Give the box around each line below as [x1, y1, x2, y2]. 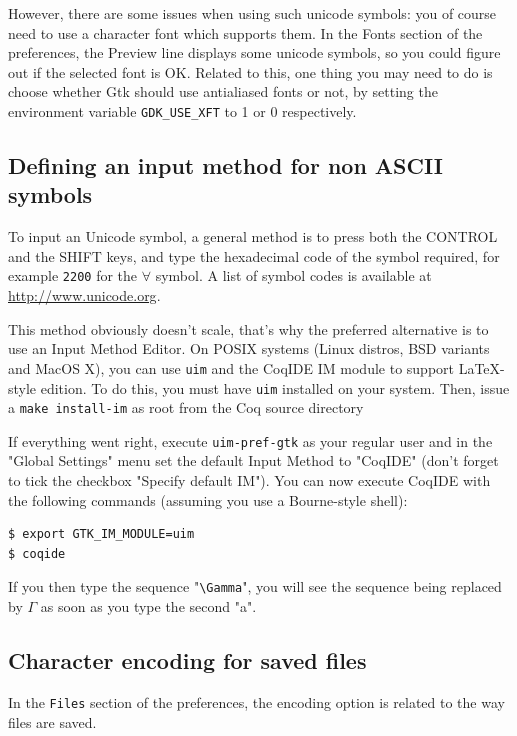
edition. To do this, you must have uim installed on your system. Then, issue [40, 377, 510, 398]
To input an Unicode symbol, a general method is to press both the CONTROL [8, 226, 498, 247]
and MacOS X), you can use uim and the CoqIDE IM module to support [8, 357, 454, 378]
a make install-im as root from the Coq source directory [8, 397, 364, 418]
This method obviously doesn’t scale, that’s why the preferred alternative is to [8, 318, 489, 339]
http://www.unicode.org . [8, 285, 161, 306]
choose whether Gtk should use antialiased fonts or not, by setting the [8, 81, 438, 102]
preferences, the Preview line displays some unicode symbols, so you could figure [8, 42, 501, 63]
